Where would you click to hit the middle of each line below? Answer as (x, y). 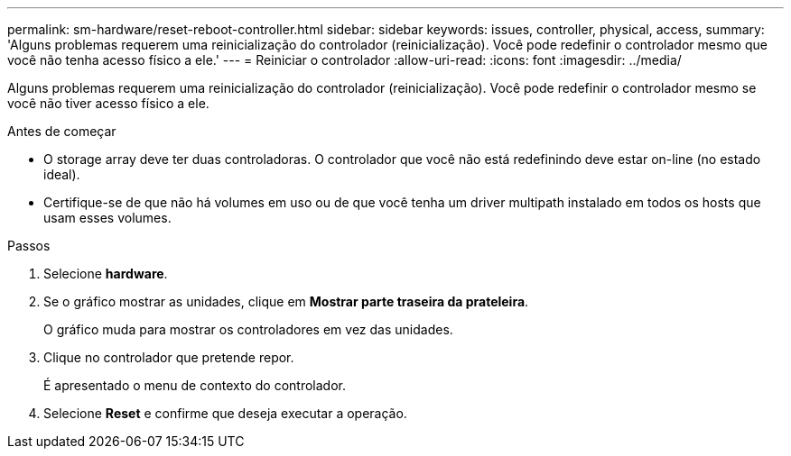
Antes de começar (62, 131)
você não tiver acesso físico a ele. (108, 103)
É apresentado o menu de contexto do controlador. (195, 385)
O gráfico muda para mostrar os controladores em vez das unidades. (248, 329)
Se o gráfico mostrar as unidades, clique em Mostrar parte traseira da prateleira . (286, 301)
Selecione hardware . (106, 274)
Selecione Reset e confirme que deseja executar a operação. (225, 413)
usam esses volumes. (107, 218)
